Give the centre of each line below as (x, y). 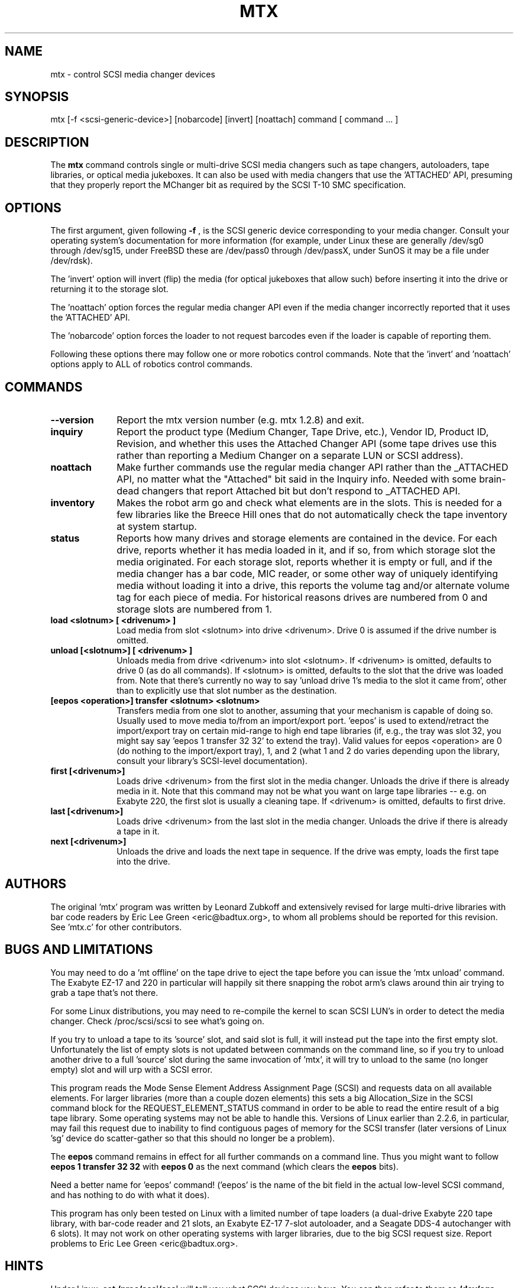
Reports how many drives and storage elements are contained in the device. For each (307, 538)
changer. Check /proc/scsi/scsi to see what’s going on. (157, 1021)
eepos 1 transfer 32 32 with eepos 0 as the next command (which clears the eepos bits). (224, 1166)
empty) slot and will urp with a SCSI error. (132, 1069)
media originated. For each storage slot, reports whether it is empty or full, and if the (305, 562)
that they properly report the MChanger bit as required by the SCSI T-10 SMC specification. (228, 185)
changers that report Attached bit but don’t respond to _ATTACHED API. (301, 491)
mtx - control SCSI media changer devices (133, 74)
